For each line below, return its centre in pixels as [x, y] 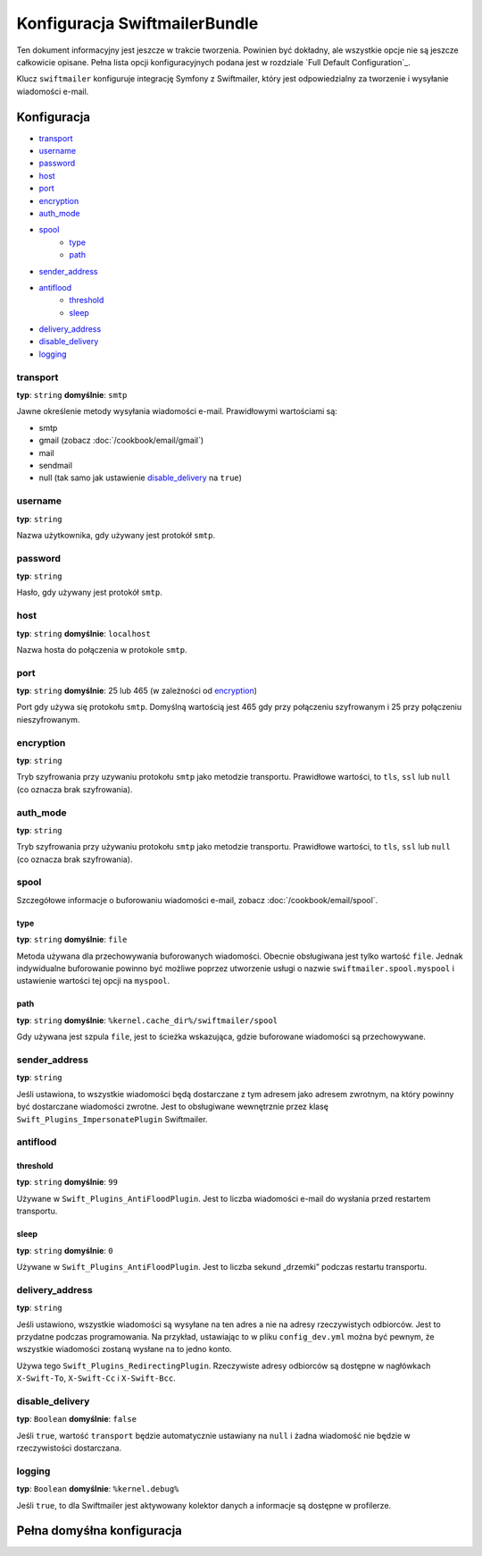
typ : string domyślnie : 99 [67, 1182]
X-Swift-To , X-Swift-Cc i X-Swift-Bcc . [96, 1378]
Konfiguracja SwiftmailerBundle [137, 23]
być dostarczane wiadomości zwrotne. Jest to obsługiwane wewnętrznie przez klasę [173, 1107]
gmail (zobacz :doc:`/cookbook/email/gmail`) [121, 440]
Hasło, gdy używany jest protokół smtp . [89, 592]
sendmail [56, 465]
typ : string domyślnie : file [72, 940]
